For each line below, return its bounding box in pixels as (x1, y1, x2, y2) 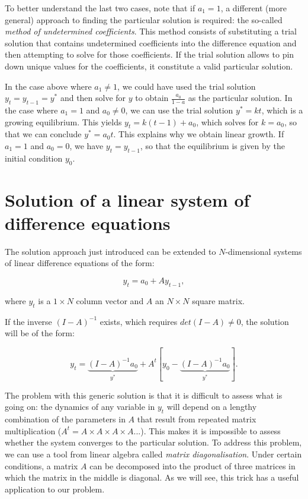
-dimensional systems (225, 245, 302, 257)
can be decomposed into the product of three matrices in (89, 459, 296, 472)
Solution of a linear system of (5, 187, 250, 211)
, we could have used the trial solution (117, 80, 256, 92)
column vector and (76, 294, 144, 307)
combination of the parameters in (5, 413, 126, 425)
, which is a (261, 103, 303, 116)
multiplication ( (5, 424, 62, 437)
